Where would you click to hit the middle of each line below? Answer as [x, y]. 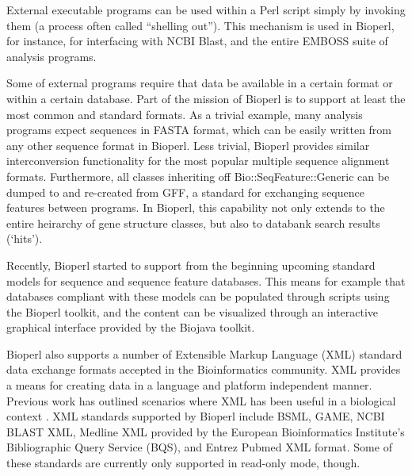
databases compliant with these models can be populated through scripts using [198, 296]
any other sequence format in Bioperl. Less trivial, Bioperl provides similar [188, 145]
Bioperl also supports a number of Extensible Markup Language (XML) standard [204, 353]
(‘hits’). [25, 238]
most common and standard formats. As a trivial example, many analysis [185, 114]
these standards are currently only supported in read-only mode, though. [183, 463]
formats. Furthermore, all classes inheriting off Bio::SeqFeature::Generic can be [198, 176]
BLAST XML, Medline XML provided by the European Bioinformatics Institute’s [206, 431]
